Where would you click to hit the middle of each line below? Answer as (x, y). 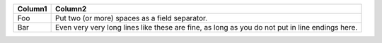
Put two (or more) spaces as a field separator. (131, 18)
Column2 (71, 9)
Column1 (32, 9)
